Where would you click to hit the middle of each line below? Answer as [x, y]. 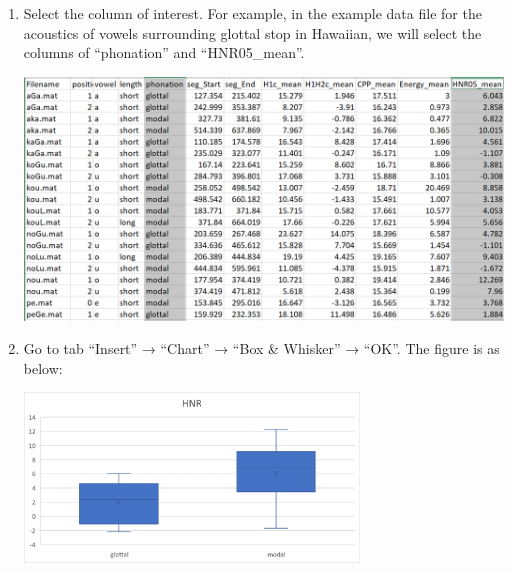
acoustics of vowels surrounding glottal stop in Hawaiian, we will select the [252, 32]
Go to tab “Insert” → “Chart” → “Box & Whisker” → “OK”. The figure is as [261, 348]
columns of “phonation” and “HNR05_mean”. [164, 52]
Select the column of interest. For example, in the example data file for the [252, 13]
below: [43, 367]
